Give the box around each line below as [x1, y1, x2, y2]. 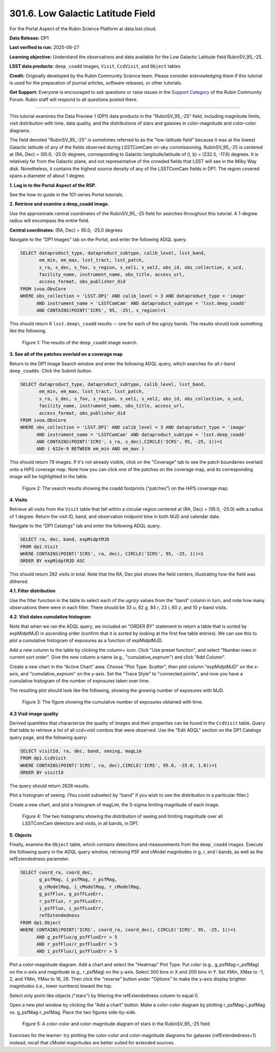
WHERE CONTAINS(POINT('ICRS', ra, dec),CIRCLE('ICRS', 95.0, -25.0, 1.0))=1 [20, 762, 217, 768]
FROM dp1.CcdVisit [20, 755, 66, 761]
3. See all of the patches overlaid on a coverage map [9, 351, 123, 357]
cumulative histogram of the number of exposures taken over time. [9, 678, 150, 684]
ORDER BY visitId [20, 769, 64, 775]
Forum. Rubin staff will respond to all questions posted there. [9, 96, 138, 102]
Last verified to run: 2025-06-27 [9, 44, 79, 51]
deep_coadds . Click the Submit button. [9, 367, 93, 374]
